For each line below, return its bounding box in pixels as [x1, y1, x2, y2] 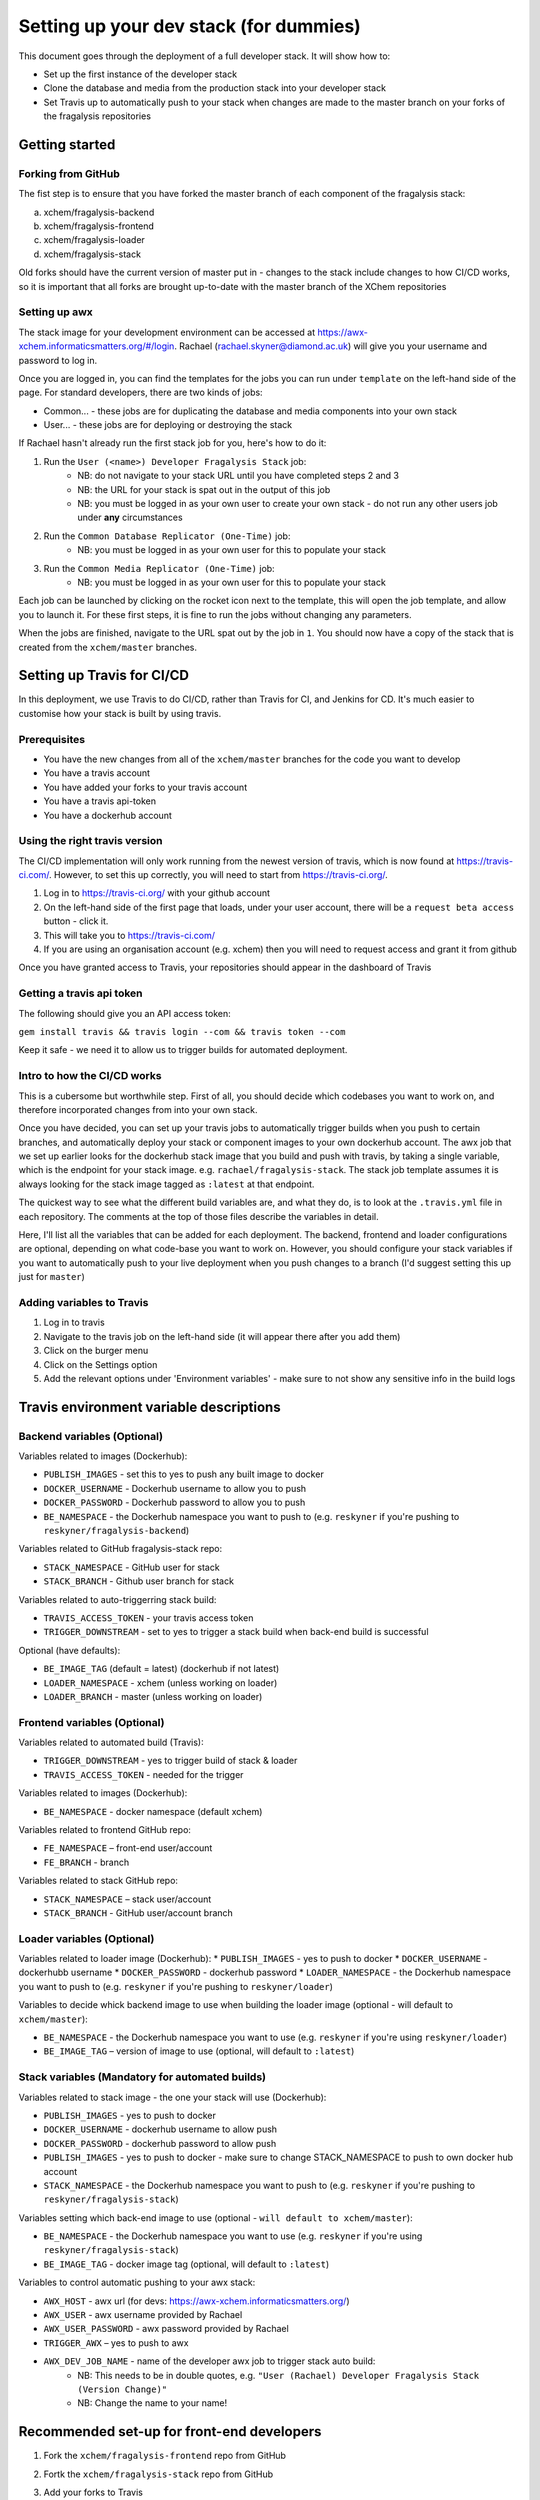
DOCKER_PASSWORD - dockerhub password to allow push [43, 2137, 277, 2149]
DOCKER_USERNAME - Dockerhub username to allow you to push [43, 1482, 307, 1494]
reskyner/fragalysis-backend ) [43, 1525, 190, 1536]
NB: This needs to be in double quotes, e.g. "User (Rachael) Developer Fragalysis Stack [77, 2369, 480, 2381]
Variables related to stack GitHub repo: [18, 1875, 179, 1887]
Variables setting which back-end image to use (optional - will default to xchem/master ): [18, 2211, 414, 2224]
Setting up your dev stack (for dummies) [18, 15, 362, 37]
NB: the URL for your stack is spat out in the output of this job [77, 483, 331, 495]
